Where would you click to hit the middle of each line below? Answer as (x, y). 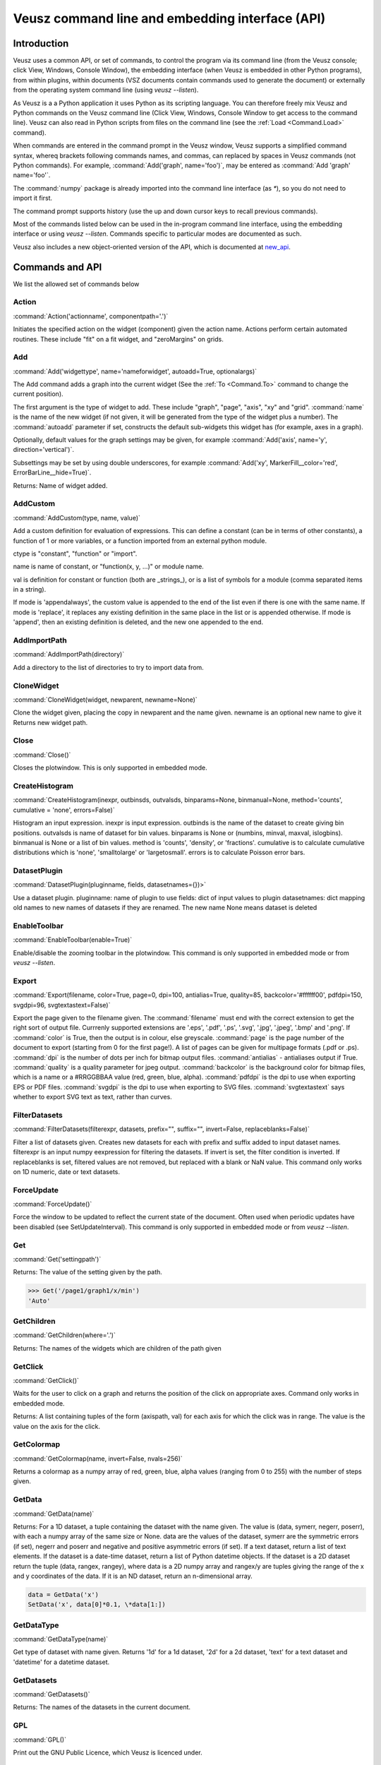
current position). (38, 394)
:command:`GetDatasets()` (52, 1694)
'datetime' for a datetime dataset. (61, 1662)
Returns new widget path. (50, 722)
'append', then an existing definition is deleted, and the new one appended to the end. (138, 622)
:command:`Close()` (42, 755)
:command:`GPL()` (40, 1740)
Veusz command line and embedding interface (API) (169, 18)
